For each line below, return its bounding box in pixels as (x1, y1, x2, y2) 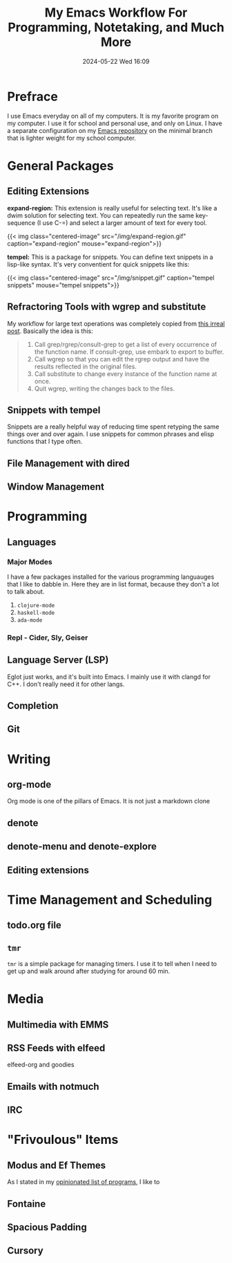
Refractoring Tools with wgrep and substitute (7, 301, 206, 313)
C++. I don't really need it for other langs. (7, 680, 125, 688)
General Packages (7, 158, 114, 174)
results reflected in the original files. (34, 362, 137, 370)
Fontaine (7, 1198, 46, 1210)
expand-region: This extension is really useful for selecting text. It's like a (7, 204, 217, 212)
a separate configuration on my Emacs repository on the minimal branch (7, 126, 213, 134)
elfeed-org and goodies (7, 1061, 75, 1069)
